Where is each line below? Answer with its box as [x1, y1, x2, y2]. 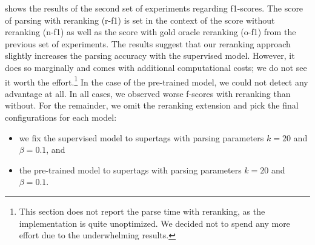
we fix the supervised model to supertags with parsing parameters [19, 131, 264, 144]
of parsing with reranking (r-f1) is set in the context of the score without [5, 13, 275, 26]
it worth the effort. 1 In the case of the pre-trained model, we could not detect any [5, 73, 308, 88]
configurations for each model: [5, 111, 117, 123]
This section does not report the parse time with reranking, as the [19, 204, 265, 217]
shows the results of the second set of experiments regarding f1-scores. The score [5, 2, 303, 14]
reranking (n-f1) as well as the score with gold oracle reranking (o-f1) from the [5, 25, 296, 38]
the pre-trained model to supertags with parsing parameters [19, 163, 242, 176]
